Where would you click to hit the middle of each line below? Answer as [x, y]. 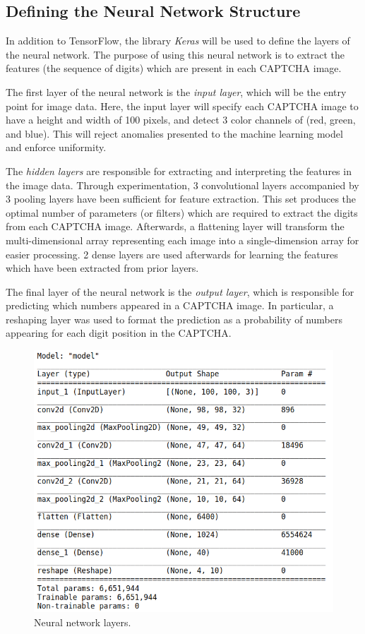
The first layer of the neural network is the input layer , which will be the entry [176, 91]
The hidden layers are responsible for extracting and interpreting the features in [179, 171]
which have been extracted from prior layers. [102, 268]
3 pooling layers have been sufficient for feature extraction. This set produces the [181, 199]
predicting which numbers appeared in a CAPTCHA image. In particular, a [170, 305]
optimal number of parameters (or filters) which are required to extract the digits [182, 212]
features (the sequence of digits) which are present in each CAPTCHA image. [174, 68]
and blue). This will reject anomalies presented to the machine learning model [174, 133]
